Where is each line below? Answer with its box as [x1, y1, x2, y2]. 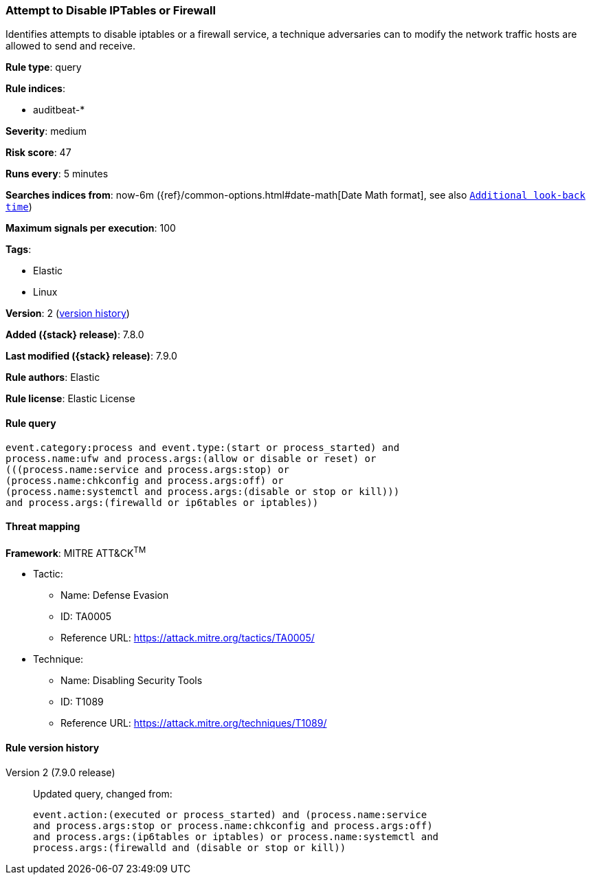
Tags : [5, 243, 32, 256]
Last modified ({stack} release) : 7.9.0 [5, 350, 177, 362]
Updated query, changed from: [33, 787, 172, 800]
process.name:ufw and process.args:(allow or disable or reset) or [5, 452, 377, 464]
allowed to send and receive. [5, 40, 135, 52]
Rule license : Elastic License [5, 393, 135, 405]
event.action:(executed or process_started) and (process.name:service [33, 808, 427, 820]
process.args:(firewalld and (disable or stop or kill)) [33, 841, 346, 853]
